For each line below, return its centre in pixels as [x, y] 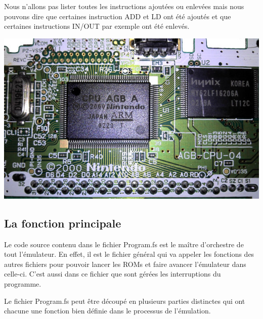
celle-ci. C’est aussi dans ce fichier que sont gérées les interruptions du [113, 274]
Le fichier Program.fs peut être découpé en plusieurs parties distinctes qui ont [125, 301]
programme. [23, 284]
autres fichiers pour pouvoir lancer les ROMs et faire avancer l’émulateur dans [125, 264]
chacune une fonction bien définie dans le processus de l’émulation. [107, 311]
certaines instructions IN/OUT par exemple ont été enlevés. [97, 26]
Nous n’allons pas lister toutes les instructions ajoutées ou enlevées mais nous [124, 6]
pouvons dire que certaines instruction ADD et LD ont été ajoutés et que [118, 16]
